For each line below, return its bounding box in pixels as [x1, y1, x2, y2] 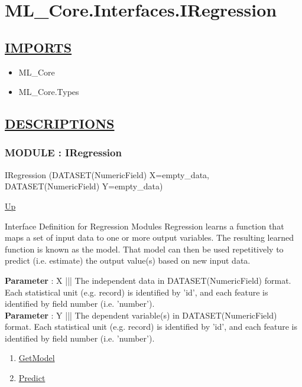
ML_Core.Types [18, 86, 79, 98]
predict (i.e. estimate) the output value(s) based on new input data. [5, 254, 251, 267]
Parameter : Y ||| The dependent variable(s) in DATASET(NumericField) [5, 309, 277, 321]
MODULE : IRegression [5, 145, 122, 160]
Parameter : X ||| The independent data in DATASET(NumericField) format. [5, 274, 291, 286]
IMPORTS [5, 38, 72, 56]
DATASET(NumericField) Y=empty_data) [5, 180, 163, 192]
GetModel [18, 352, 55, 364]
